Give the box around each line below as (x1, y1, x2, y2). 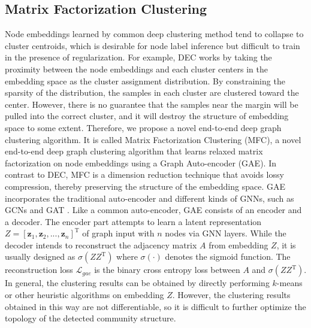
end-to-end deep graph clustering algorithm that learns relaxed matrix (5, 145, 263, 157)
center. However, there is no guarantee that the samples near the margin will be (5, 98, 298, 110)
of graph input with (82, 227, 155, 239)
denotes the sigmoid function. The (165, 250, 291, 263)
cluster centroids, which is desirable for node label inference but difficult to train (5, 39, 300, 51)
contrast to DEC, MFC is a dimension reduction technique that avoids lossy (5, 168, 284, 181)
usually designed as (5, 250, 76, 263)
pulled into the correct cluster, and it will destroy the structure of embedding (5, 110, 289, 122)
